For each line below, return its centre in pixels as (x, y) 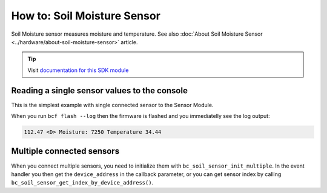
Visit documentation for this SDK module (78, 70)
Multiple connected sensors (65, 151)
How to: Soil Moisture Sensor (86, 16)
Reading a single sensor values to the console (99, 90)
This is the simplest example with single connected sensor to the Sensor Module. (112, 105)
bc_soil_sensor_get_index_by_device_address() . (82, 183)
